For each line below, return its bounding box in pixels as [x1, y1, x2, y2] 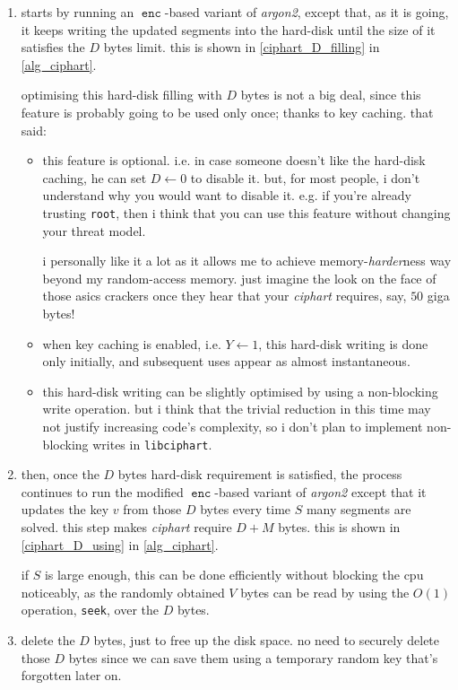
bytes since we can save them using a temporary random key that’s [68, 648, 438, 667]
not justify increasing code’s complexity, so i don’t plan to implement [42, 416, 423, 435]
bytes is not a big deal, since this [240, 85, 421, 104]
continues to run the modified [21, 482, 184, 501]
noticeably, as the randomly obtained [21, 582, 225, 601]
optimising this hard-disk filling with [21, 85, 222, 104]
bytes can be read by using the [240, 582, 410, 601]
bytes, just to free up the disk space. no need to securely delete [93, 631, 440, 649]
